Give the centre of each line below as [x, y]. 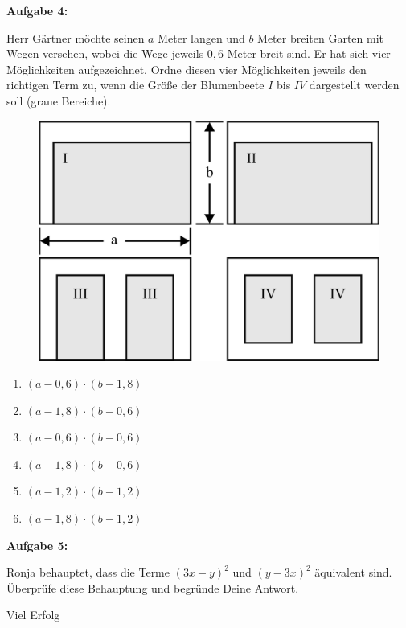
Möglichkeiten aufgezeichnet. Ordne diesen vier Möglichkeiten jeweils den [187, 69]
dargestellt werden [354, 85]
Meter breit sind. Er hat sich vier [309, 53]
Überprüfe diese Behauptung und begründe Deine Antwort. [153, 587]
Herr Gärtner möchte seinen [76, 37]
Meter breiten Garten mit [321, 37]
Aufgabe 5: [37, 545]
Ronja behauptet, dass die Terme [88, 572]
